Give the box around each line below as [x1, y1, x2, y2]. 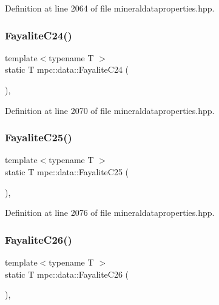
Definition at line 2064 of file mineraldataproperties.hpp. [5, 2, 215, 14]
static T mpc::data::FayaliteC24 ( [5, 63, 129, 76]
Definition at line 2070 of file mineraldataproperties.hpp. [5, 104, 215, 116]
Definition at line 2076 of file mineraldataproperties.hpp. [5, 206, 215, 219]
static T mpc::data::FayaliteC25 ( [5, 166, 129, 178]
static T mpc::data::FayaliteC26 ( [5, 267, 129, 280]
